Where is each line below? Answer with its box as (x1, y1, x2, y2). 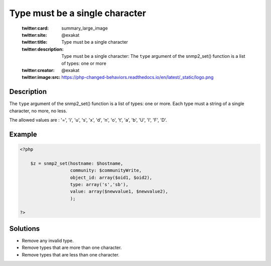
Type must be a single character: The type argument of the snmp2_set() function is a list (61, 53, 245, 59)
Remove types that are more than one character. (22, 244, 122, 251)
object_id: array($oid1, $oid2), (70, 174, 153, 181)
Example (9, 130, 37, 138)
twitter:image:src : (22, 74, 61, 80)
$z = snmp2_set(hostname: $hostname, (30, 160, 123, 166)
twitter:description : (22, 46, 64, 52)
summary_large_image (61, 25, 108, 31)
